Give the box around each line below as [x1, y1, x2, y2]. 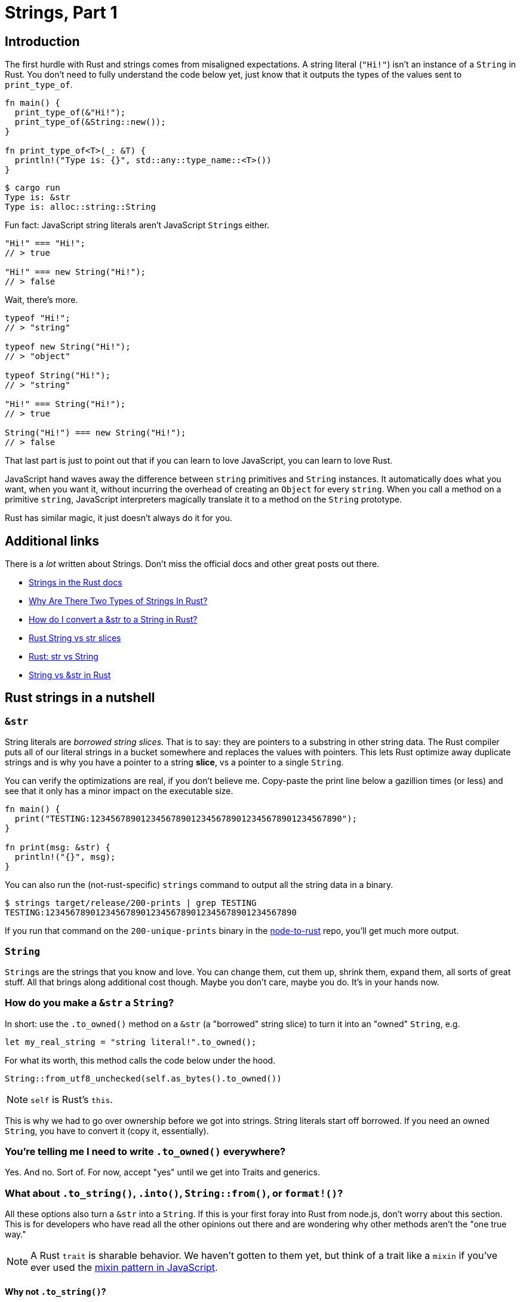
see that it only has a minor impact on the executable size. [5, 786, 233, 796]
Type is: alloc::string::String [5, 202, 156, 212]
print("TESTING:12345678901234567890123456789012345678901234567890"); [14, 814, 358, 824]
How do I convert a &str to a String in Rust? [29, 614, 198, 625]
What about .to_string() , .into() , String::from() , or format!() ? [5, 1187, 343, 1199]
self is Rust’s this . [30, 1093, 113, 1105]
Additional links [5, 533, 99, 549]
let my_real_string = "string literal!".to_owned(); [5, 1037, 257, 1047]
